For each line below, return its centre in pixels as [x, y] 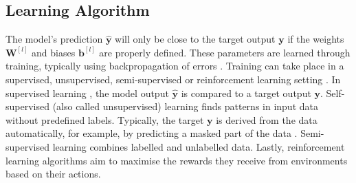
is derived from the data [267, 119]
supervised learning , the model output [87, 93]
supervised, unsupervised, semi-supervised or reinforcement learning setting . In [173, 79]
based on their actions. [53, 174]
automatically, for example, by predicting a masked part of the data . [152, 133]
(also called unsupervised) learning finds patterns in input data [185, 106]
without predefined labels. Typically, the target [105, 119]
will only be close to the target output [195, 39]
